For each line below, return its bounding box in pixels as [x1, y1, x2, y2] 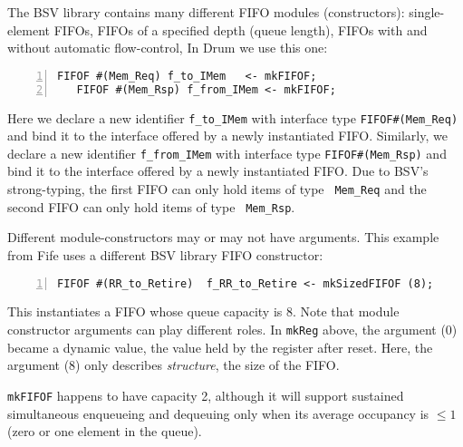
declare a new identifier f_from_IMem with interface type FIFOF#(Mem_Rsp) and [7, 143, 447, 162]
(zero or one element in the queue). [7, 422, 202, 441]
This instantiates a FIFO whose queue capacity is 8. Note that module [7, 302, 400, 321]
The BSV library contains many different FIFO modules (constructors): [7, 3, 405, 21]
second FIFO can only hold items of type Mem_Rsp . [7, 197, 295, 216]
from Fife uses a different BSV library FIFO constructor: [7, 245, 323, 264]
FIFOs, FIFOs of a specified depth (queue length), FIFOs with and [53, 20, 428, 39]
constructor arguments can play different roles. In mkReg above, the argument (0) [7, 320, 458, 338]
